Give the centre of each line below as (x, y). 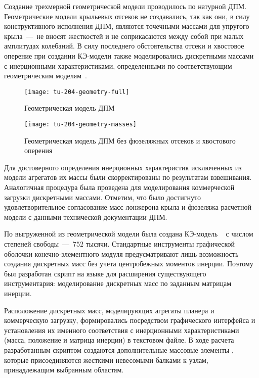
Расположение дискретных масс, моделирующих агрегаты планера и (109, 310)
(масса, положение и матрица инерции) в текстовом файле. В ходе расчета (119, 340)
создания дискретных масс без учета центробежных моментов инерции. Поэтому (129, 264)
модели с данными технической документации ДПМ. (86, 217)
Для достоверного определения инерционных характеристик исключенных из (123, 167)
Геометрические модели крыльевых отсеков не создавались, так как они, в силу (127, 16)
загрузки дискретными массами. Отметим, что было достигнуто (102, 197)
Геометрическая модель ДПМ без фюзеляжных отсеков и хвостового (130, 140)
